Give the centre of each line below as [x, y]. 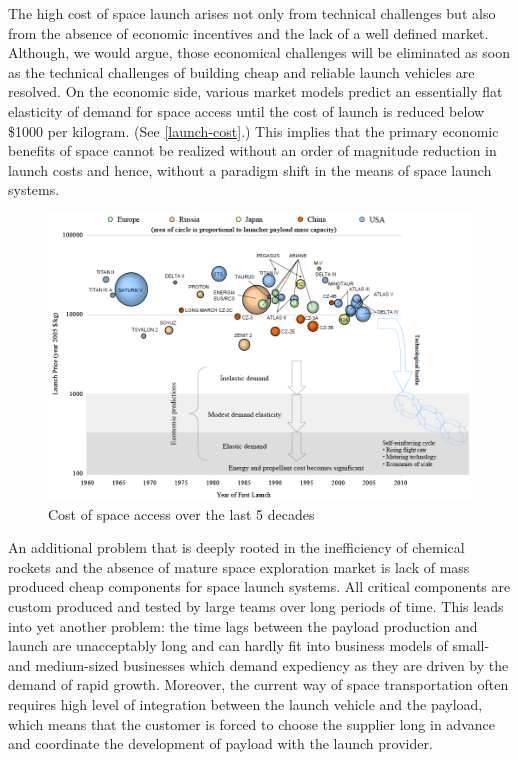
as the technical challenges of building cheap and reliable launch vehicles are [241, 71]
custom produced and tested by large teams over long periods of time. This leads [256, 606]
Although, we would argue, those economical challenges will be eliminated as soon [259, 52]
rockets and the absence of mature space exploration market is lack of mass [239, 566]
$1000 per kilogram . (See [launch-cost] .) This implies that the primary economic [253, 130]
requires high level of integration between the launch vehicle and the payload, [245, 704]
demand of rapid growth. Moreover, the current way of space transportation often [258, 684]
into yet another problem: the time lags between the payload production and [243, 625]
